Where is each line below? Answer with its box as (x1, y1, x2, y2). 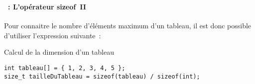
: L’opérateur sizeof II (8, 1, 86, 11)
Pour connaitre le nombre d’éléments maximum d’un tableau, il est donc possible (4, 20, 252, 31)
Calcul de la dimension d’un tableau (4, 47, 114, 57)
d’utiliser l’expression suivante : (4, 30, 101, 40)
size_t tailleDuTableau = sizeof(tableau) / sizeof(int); (4, 73, 200, 80)
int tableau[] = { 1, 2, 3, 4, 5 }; (4, 64, 126, 72)
